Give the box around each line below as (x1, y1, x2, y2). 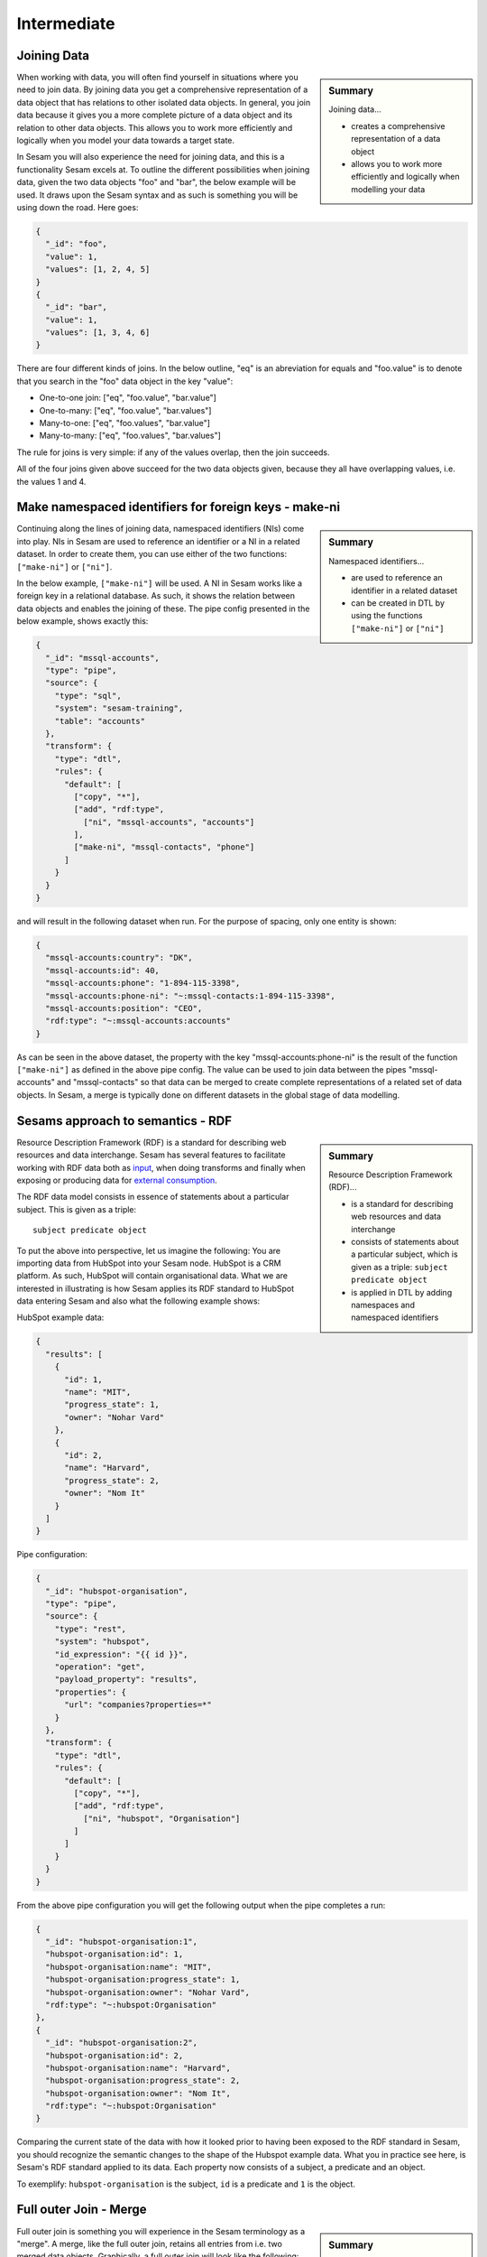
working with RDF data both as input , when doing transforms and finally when (16, 1162, 306, 1173)
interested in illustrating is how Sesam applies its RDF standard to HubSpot (16, 1283, 295, 1294)
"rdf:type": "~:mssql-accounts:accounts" (45, 1016, 232, 1026)
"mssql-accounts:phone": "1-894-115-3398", (45, 978, 241, 989)
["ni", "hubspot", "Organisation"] (82, 1813, 241, 1824)
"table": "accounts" (54, 716, 146, 726)
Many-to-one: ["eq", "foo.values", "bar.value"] (39, 418, 211, 429)
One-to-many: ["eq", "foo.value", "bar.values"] (39, 404, 212, 415)
